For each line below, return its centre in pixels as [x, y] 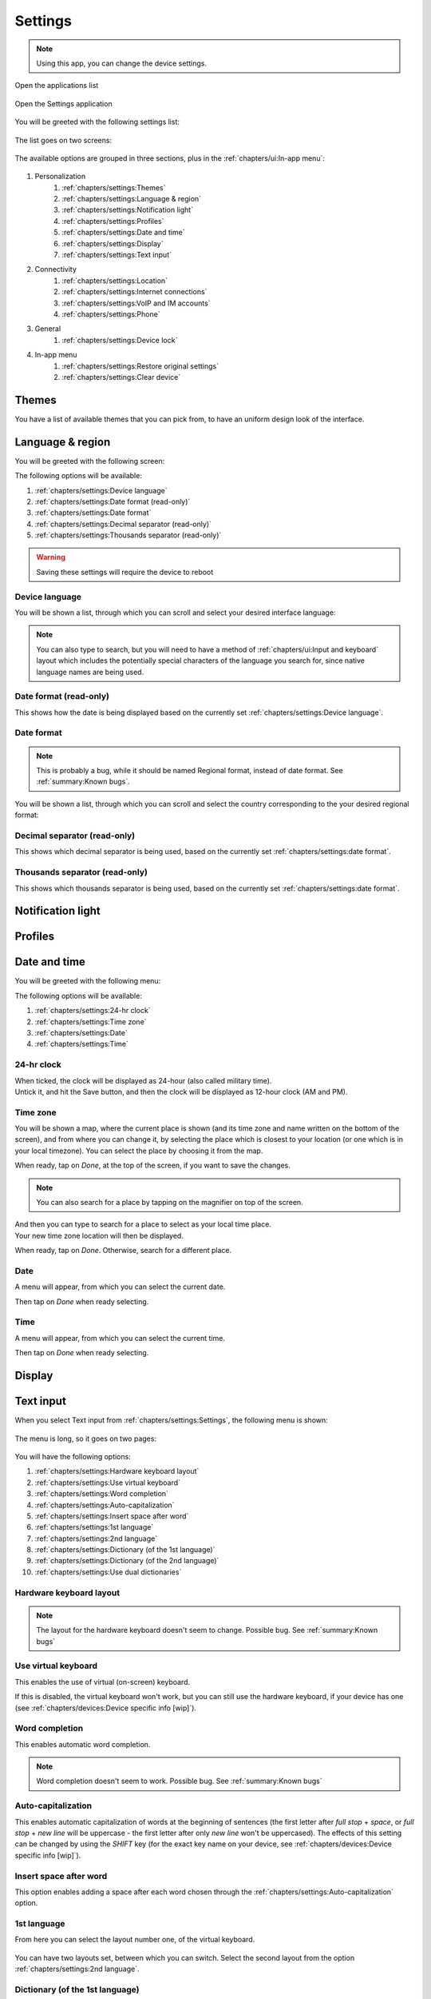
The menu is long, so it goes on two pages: [86, 1438]
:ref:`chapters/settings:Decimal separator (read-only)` [123, 524]
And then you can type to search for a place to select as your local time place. [143, 1224]
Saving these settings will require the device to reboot [125, 572]
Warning [51, 557]
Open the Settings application [63, 103]
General [48, 329]
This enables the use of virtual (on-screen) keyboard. [103, 1682]
